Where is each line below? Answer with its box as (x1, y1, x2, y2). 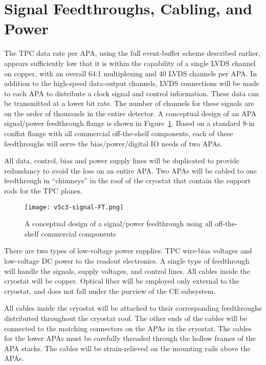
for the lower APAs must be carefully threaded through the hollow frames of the (4, 333, 256, 343)
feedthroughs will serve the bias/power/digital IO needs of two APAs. (4, 138, 223, 148)
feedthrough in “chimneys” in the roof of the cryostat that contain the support (4, 175, 251, 186)
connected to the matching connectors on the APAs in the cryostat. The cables (4, 323, 252, 333)
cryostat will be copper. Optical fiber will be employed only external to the (4, 275, 239, 286)
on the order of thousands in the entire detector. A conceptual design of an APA (4, 108, 257, 118)
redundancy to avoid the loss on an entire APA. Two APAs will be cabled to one (4, 165, 257, 176)
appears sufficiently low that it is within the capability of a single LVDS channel (4, 57, 256, 68)
